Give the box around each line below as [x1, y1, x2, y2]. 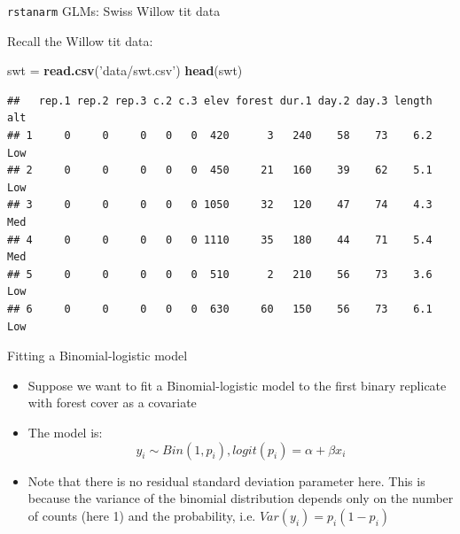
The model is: [27, 422, 103, 441]
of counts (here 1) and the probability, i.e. [27, 506, 256, 524]
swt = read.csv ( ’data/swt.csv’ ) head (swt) [7, 61, 243, 80]
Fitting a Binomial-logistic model [7, 346, 188, 365]
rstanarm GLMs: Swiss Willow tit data [7, 2, 221, 19]
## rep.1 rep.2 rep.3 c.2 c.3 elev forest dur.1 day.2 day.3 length [7, 94, 433, 107]
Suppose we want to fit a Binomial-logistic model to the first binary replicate [27, 375, 447, 394]
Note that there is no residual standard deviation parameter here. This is [27, 471, 425, 490]
